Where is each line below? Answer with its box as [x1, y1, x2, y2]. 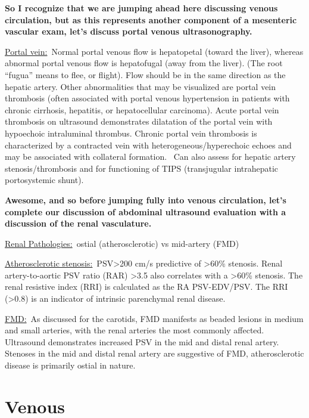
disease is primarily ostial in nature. [5, 359, 136, 371]
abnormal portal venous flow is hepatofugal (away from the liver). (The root [5, 57, 283, 69]
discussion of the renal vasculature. [5, 217, 152, 230]
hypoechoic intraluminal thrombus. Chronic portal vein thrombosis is [5, 126, 257, 139]
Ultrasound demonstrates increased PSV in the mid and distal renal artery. [5, 335, 279, 348]
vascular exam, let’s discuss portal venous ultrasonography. [5, 25, 252, 38]
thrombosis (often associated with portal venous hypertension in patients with [5, 92, 290, 104]
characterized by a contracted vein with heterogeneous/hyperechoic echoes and [5, 138, 292, 151]
